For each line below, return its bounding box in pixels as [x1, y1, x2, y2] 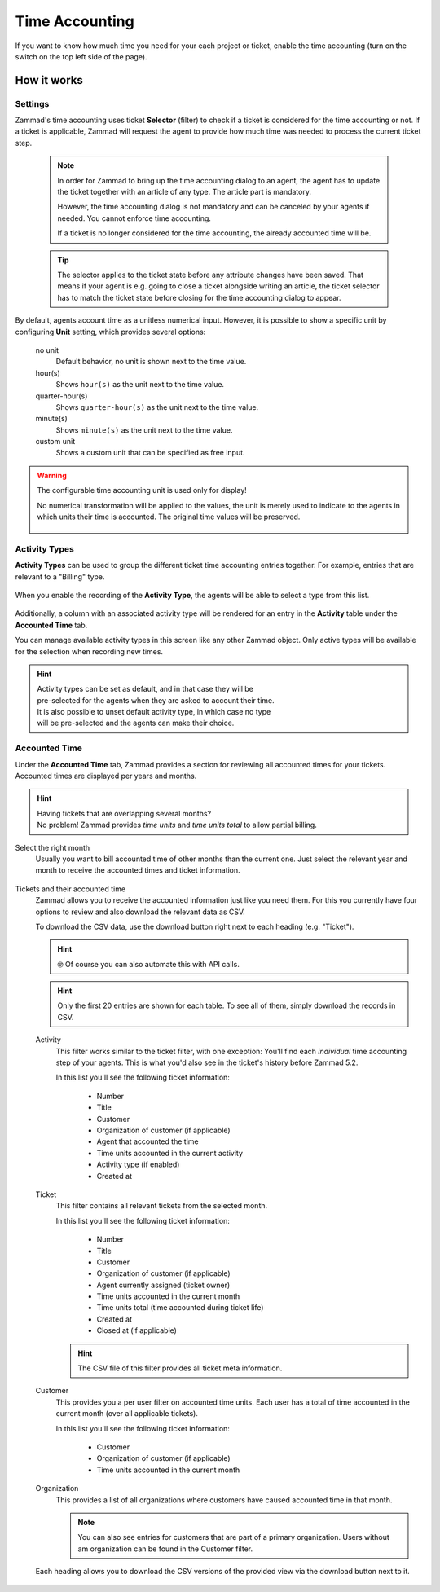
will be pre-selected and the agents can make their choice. [37, 718, 235, 728]
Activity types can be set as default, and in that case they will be [37, 684, 254, 694]
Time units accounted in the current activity [96, 1148, 244, 1158]
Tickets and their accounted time [15, 884, 126, 894]
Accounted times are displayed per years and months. [15, 771, 197, 781]
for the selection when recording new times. [15, 646, 163, 656]
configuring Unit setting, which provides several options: [15, 327, 206, 336]
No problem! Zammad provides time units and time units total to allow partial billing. [37, 820, 317, 830]
